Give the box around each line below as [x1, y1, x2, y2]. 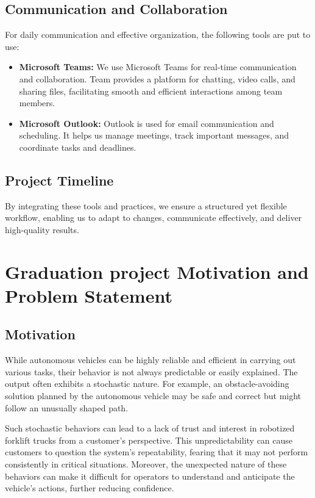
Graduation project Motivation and [5, 259, 309, 284]
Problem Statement [5, 283, 172, 308]
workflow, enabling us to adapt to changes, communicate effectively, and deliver [5, 211, 302, 224]
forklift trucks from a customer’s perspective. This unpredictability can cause [5, 433, 293, 446]
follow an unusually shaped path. [5, 401, 129, 414]
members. [19, 96, 55, 109]
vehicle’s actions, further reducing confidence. [5, 482, 174, 494]
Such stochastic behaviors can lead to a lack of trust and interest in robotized [5, 422, 295, 435]
